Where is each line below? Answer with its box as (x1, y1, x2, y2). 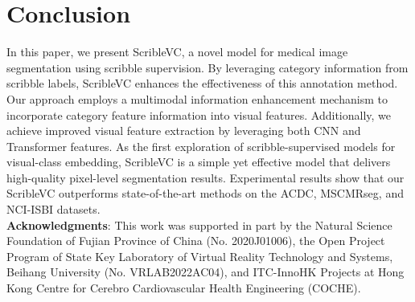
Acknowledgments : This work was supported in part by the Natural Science (6, 216, 392, 233)
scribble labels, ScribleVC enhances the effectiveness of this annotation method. (6, 75, 398, 92)
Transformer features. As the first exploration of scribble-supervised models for (6, 137, 396, 154)
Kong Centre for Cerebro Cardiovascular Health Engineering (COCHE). (6, 280, 361, 296)
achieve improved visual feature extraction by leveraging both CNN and (6, 122, 361, 139)
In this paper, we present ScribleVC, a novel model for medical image (6, 43, 348, 60)
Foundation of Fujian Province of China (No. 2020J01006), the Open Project (6, 232, 385, 249)
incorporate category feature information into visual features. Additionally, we (6, 106, 392, 123)
